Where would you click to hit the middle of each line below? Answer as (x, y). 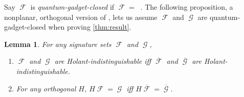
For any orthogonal (46, 88)
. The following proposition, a (187, 7)
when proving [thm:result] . (90, 27)
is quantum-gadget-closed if (72, 7)
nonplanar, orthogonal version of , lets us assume (81, 17)
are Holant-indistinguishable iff (103, 61)
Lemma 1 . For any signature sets (58, 44)
